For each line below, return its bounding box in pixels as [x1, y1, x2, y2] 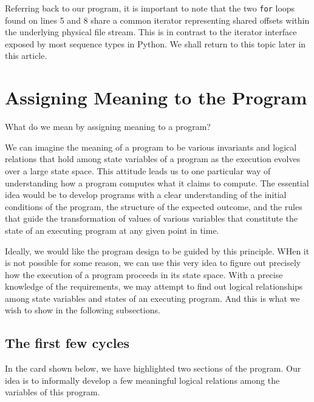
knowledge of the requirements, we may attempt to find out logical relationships [5, 280, 303, 293]
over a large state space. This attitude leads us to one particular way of [5, 164, 271, 177]
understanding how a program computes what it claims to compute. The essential [5, 176, 309, 189]
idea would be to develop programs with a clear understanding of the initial [5, 188, 287, 201]
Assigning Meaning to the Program [5, 85, 307, 110]
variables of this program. [5, 386, 100, 398]
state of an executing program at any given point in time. [5, 223, 219, 236]
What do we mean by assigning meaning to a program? [5, 120, 211, 133]
